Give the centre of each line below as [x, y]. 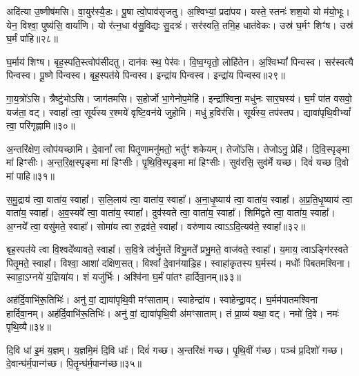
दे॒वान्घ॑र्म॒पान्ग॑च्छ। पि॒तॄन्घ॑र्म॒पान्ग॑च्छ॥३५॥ [74, 363]
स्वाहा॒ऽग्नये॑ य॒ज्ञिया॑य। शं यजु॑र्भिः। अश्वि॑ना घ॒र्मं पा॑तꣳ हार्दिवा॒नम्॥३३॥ [124, 276]
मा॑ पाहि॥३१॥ [30, 175]
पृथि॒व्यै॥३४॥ [29, 327]
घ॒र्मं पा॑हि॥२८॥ [32, 38]
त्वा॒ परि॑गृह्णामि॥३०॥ [41, 125]
